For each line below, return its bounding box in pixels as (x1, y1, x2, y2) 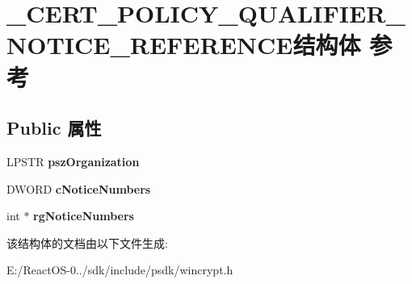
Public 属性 (6, 115, 102, 140)
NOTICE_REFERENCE (6, 28, 293, 61)
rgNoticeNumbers (33, 207, 134, 224)
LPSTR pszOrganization (6, 152, 140, 169)
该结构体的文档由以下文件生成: (6, 234, 168, 251)
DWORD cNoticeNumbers (6, 180, 151, 197)
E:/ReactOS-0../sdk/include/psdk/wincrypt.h (6, 261, 233, 278)
